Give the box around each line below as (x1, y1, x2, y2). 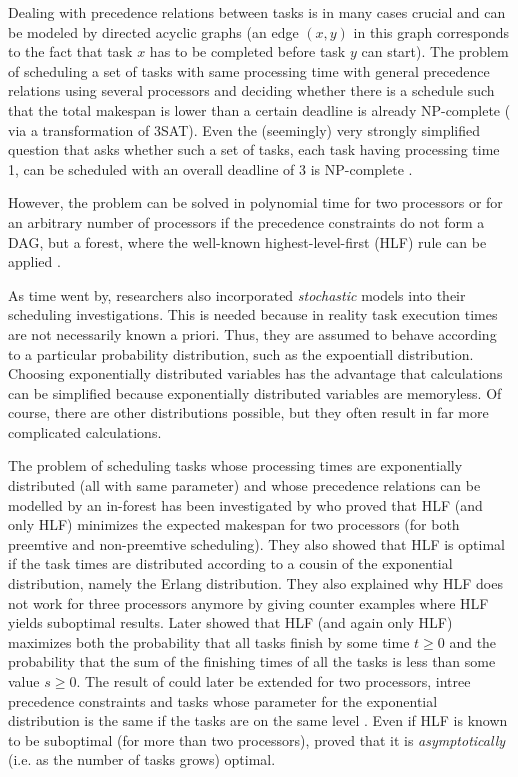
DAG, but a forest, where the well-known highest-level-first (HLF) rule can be (8, 231, 487, 252)
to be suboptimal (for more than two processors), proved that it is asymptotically (8, 729, 506, 750)
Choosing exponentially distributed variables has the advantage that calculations (8, 363, 503, 384)
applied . (8, 251, 61, 272)
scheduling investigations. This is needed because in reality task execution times (8, 304, 498, 325)
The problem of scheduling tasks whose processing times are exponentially (8, 455, 463, 476)
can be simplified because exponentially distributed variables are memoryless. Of (8, 382, 502, 403)
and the (449, 631, 497, 652)
